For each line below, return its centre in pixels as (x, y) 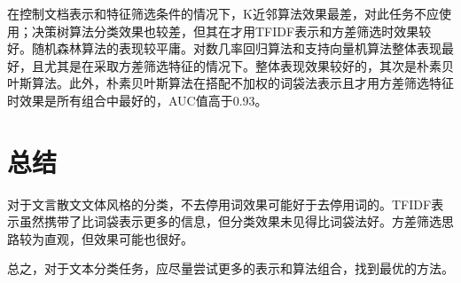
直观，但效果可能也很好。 (118, 238)
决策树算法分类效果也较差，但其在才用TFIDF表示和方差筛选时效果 (225, 31)
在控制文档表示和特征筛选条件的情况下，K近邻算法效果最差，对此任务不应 (223, 13)
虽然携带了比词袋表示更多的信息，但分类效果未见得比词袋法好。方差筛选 (230, 221)
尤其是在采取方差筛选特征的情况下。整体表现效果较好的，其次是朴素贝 (249, 65)
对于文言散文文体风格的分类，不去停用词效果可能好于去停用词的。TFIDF (219, 204)
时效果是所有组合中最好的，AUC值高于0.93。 (137, 100)
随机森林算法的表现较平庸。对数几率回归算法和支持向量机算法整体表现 (236, 48)
